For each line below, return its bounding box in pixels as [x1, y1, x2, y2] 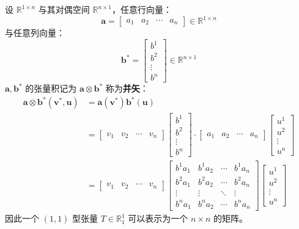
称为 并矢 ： [105, 82, 149, 95]
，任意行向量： [111, 3, 172, 15]
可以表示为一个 [128, 212, 188, 225]
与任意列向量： [5, 26, 65, 39]
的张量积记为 [25, 82, 77, 95]
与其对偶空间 [38, 3, 90, 15]
